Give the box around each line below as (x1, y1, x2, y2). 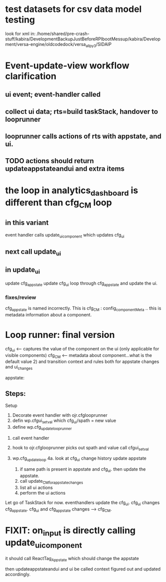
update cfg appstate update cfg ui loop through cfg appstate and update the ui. (5, 281, 158, 288)
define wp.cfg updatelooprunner (12, 424, 72, 431)
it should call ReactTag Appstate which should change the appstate (5, 555, 139, 563)
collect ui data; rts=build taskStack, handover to (5, 107, 159, 116)
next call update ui (5, 247, 61, 258)
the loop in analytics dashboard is (5, 185, 139, 198)
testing (5, 14, 35, 25)
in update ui (5, 266, 40, 276)
